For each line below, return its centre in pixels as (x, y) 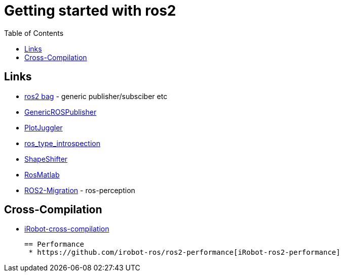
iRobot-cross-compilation (67, 229)
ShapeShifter (46, 159)
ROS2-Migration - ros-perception (80, 190)
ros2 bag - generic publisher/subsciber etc (96, 96)
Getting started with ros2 (90, 11)
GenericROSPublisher (61, 112)
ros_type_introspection (62, 143)
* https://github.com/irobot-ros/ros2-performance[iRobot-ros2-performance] (184, 252)
